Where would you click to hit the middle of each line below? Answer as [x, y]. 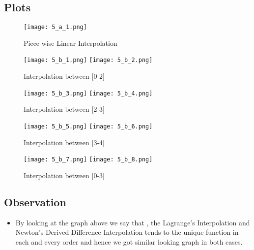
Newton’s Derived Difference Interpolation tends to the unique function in [127, 232]
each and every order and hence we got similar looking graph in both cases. [129, 241]
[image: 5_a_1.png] [55, 27]
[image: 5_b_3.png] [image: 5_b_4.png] [88, 93]
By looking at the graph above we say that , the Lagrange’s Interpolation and [133, 222]
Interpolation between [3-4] [64, 142]
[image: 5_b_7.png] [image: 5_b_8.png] [88, 160]
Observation [35, 202]
